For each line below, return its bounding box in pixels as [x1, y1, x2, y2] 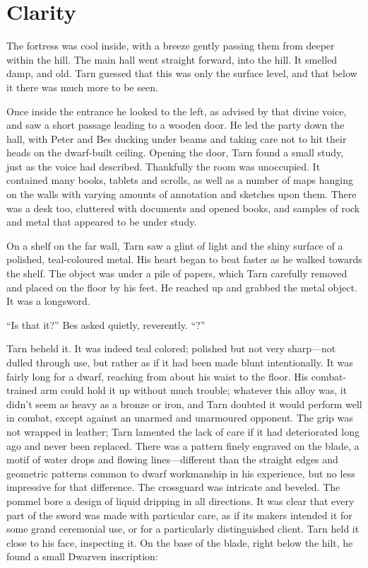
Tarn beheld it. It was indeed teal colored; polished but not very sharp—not [6, 341, 336, 356]
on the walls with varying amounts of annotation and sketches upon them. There [6, 187, 357, 202]
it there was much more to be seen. [6, 79, 158, 94]
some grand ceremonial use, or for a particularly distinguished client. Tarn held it [6, 521, 360, 536]
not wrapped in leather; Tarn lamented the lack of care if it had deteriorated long [6, 424, 360, 439]
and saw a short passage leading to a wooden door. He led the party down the [6, 117, 345, 132]
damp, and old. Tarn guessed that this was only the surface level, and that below [6, 66, 357, 81]
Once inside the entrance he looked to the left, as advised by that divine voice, [6, 103, 347, 118]
